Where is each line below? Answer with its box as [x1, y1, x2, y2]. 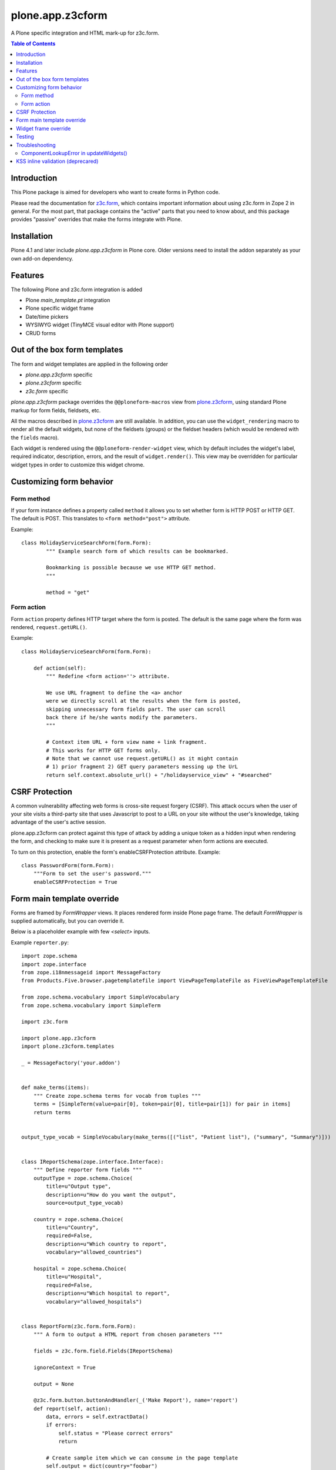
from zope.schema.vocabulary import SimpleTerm [21, 1002, 161, 1008]
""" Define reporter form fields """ [33, 1167, 142, 1173]
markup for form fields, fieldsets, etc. [11, 406, 101, 414]
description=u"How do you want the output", [46, 1191, 176, 1198]
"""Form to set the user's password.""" [33, 870, 152, 877]
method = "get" [46, 589, 90, 596]
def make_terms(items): [21, 1084, 90, 1091]
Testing [16, 133, 35, 141]
